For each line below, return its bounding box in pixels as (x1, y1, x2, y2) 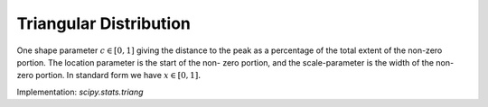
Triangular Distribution (16, 13, 192, 33)
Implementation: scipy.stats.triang (16, 86, 144, 97)
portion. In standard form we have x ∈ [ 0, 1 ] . (35, 70, 202, 81)
